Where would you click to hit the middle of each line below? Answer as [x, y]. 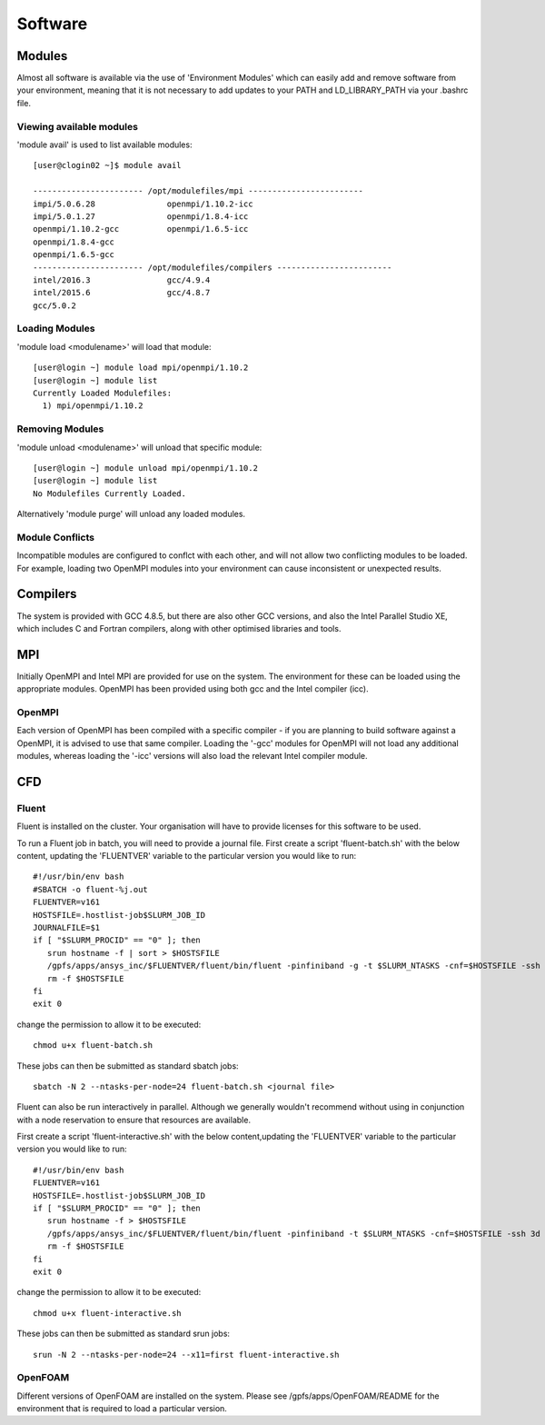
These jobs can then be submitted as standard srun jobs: [124, 1334]
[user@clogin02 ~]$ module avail [107, 165]
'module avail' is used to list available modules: [104, 144]
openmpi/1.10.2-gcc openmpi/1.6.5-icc [141, 229]
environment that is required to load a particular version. [122, 1409]
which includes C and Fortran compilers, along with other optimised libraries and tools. [179, 628]
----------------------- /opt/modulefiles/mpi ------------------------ [198, 191]
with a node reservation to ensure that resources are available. [134, 1120]
